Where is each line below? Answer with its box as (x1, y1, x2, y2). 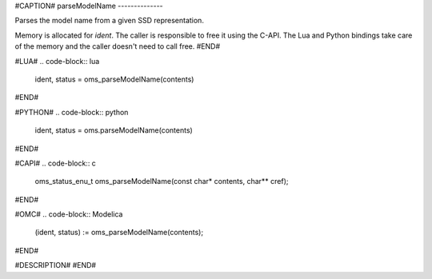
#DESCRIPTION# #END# (14, 261, 96, 270)
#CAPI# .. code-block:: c (14, 158, 96, 168)
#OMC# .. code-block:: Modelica (14, 209, 123, 219)
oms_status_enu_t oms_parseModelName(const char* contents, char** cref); (34, 177, 289, 186)
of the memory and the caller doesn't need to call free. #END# (14, 42, 221, 51)
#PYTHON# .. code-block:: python (14, 107, 129, 117)
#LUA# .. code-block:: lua (14, 56, 100, 66)
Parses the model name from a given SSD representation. (14, 16, 204, 26)
